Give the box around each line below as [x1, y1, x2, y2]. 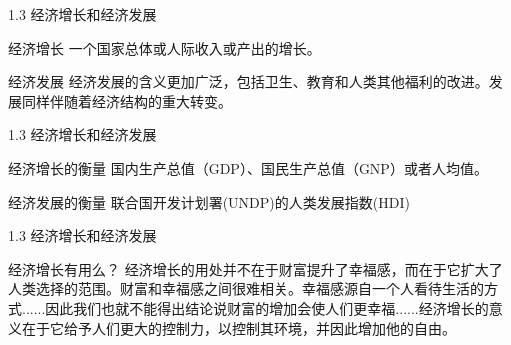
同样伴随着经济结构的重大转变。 [21, 90, 232, 111]
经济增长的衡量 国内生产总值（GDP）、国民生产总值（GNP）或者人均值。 [8, 157, 488, 178]
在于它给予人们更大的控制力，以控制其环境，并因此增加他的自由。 [21, 317, 456, 338]
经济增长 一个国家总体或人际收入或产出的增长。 [8, 37, 321, 58]
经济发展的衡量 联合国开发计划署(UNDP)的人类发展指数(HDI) [8, 191, 410, 212]
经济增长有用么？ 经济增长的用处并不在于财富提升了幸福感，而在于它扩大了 [8, 258, 503, 279]
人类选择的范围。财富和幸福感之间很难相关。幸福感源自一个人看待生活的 [8, 278, 484, 299]
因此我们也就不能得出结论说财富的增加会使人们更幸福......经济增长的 [45, 297, 489, 318]
